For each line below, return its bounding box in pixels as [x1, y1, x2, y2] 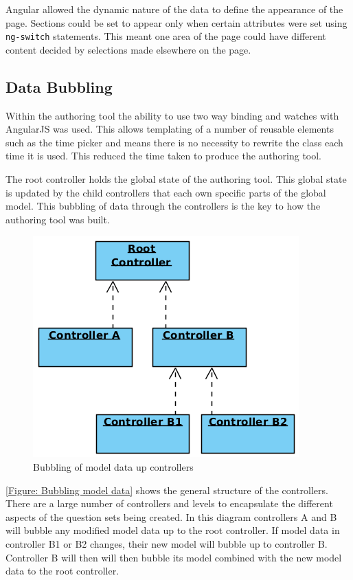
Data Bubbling [5, 76, 113, 97]
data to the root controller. [5, 564, 119, 578]
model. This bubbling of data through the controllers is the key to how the [5, 199, 321, 213]
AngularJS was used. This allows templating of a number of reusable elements [5, 122, 334, 136]
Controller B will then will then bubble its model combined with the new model [5, 550, 342, 564]
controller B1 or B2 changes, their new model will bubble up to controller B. [5, 536, 328, 550]
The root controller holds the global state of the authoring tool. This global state [5, 172, 347, 186]
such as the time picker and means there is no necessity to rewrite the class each [5, 135, 343, 149]
